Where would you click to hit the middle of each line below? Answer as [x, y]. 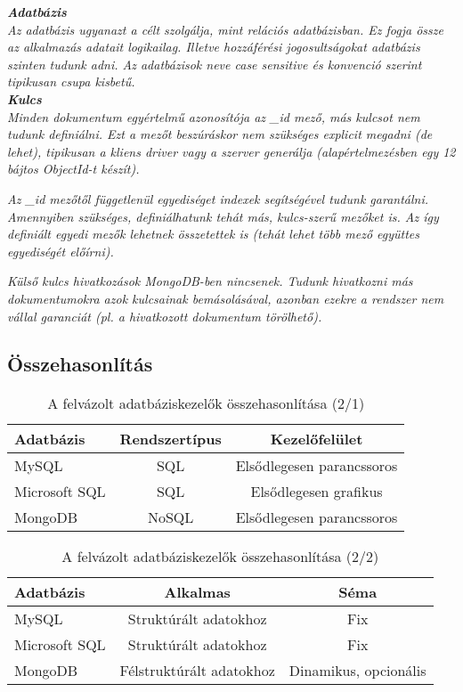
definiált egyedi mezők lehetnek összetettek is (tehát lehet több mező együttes [214, 234]
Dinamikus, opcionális [357, 671]
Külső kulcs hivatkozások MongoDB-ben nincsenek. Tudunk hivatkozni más [210, 281]
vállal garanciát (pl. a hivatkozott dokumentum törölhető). [165, 316]
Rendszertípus [171, 439]
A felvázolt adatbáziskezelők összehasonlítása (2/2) [220, 557]
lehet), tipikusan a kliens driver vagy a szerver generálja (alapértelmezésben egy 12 [231, 151]
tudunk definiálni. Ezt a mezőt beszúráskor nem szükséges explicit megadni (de [220, 134]
